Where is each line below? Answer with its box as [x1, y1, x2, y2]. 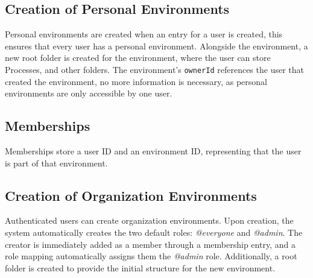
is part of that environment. [5, 156, 108, 169]
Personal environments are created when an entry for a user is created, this [5, 28, 283, 40]
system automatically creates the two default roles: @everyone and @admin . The [5, 226, 303, 239]
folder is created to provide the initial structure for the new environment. [5, 261, 276, 274]
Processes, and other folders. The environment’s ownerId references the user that [5, 63, 304, 75]
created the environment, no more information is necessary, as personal [5, 75, 267, 87]
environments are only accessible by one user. [5, 87, 172, 100]
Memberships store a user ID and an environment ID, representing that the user [5, 145, 302, 157]
